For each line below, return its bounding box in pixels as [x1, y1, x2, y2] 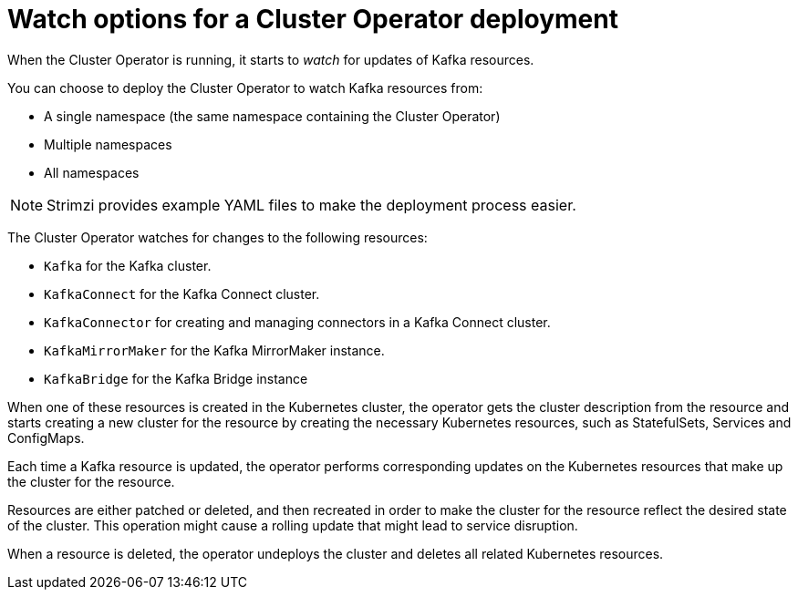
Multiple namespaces [44, 136, 172, 152]
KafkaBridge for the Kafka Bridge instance [44, 370, 308, 386]
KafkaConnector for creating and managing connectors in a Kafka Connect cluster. [44, 314, 551, 330]
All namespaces [44, 164, 140, 180]
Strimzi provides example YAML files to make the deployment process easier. [47, 195, 576, 214]
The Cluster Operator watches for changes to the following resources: [7, 229, 428, 245]
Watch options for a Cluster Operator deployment [7, 4, 618, 35]
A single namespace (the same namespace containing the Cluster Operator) [44, 108, 501, 124]
